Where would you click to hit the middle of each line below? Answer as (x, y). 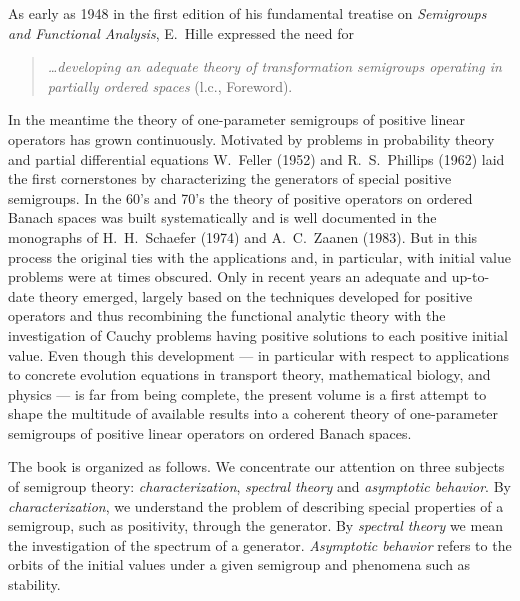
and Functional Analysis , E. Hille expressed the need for (181, 32)
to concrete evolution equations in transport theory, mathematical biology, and (249, 374)
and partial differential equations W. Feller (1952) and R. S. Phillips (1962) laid (256, 158)
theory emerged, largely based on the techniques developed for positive (256, 295)
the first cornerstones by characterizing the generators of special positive (230, 178)
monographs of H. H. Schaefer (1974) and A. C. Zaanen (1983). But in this (243, 236)
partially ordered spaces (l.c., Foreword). (170, 85)
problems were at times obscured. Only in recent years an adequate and (228, 276)
